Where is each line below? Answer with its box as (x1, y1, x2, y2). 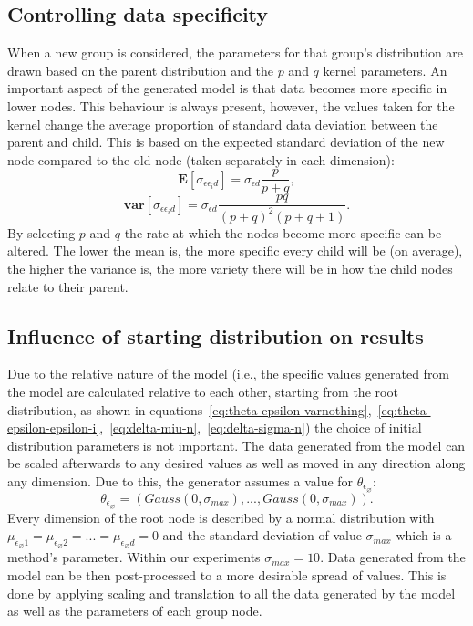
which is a (396, 526, 452, 545)
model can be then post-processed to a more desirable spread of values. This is (7, 566, 447, 585)
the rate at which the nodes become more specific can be (124, 223, 442, 242)
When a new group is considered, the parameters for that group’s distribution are (7, 43, 464, 62)
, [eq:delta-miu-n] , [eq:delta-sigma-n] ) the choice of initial (99, 418, 422, 437)
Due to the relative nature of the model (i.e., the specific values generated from (7, 364, 450, 383)
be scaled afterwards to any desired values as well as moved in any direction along (7, 454, 466, 473)
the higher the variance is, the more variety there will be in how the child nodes (7, 259, 453, 278)
